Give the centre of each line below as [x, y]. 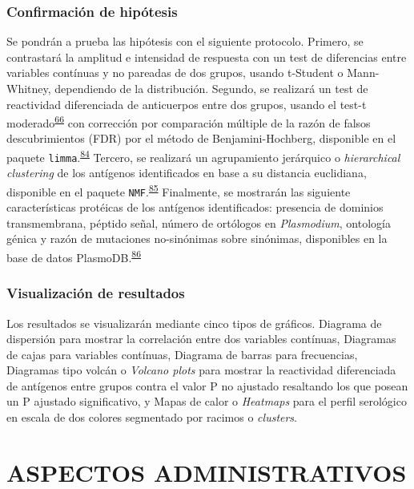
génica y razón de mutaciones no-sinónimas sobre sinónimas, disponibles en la [197, 238]
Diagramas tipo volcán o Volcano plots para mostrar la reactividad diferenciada [201, 370]
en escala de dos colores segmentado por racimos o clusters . [152, 417]
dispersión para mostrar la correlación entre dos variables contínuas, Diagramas [201, 339]
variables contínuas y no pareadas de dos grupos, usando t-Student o [175, 73]
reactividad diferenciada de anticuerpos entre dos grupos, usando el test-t [187, 104]
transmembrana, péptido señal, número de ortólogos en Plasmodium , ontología [199, 222]
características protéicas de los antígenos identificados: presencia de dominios [195, 207]
